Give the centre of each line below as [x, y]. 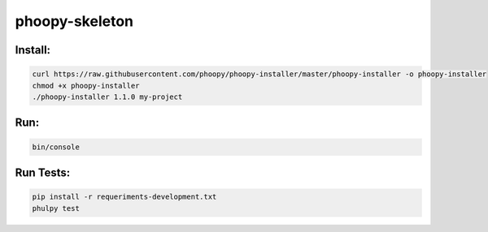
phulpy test [56, 208]
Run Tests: [43, 172]
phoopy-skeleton [74, 21]
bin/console [56, 147]
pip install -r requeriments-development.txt [124, 197]
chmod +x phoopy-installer [86, 86]
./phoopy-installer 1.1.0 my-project [107, 97]
